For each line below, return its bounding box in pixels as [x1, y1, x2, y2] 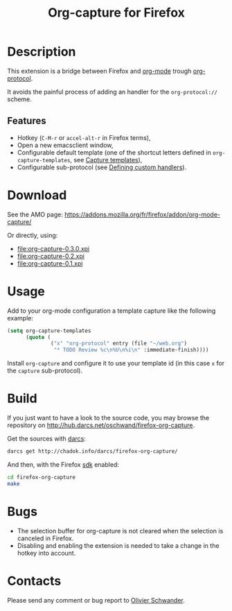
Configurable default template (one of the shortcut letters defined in [17, 148, 211, 157]
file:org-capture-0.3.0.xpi [17, 244, 90, 252]
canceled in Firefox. [17, 534, 74, 542]
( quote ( [25, 334, 51, 341]
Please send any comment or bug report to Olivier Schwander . [7, 596, 185, 604]
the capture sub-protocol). [7, 366, 83, 375]
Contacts [7, 573, 62, 589]
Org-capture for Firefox [47, 5, 185, 21]
